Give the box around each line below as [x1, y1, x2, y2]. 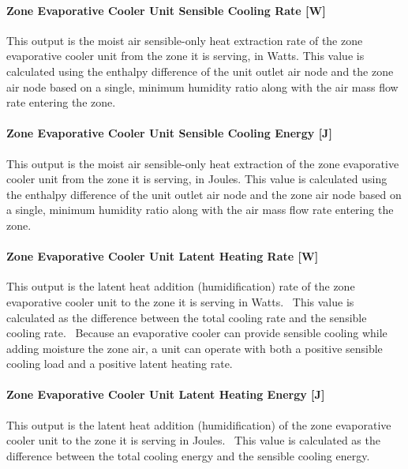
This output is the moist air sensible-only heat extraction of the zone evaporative [6, 155, 399, 171]
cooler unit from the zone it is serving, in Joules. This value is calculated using [6, 171, 387, 187]
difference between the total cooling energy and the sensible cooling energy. [6, 447, 370, 463]
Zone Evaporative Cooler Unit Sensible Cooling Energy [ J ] [6, 125, 332, 141]
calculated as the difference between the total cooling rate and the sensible [6, 309, 367, 325]
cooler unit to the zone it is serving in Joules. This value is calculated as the [6, 432, 380, 448]
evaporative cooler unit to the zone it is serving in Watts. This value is [6, 293, 354, 310]
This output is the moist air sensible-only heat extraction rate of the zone [6, 32, 363, 48]
